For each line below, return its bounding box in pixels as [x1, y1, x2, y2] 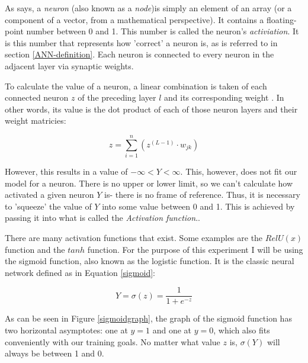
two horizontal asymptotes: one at [5, 324, 128, 336]
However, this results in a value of [5, 165, 128, 178]
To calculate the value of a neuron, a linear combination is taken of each [5, 79, 267, 92]
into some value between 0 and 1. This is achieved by [102, 200, 295, 212]
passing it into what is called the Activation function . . [5, 211, 200, 224]
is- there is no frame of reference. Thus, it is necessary [104, 188, 300, 201]
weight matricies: [5, 114, 66, 127]
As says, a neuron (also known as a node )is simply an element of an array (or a [5, 2, 292, 14]
